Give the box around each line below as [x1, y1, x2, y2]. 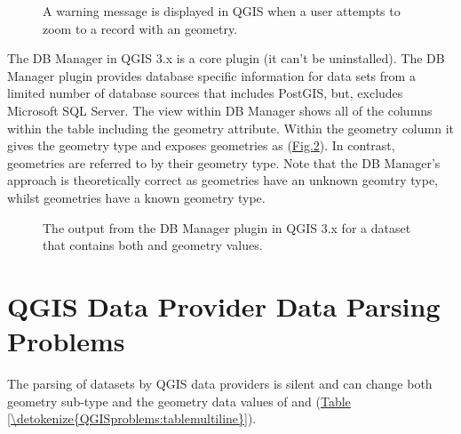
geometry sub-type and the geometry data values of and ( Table [7, 391, 351, 410]
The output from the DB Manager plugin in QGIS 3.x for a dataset [43, 218, 411, 237]
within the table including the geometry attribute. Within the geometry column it [7, 118, 454, 137]
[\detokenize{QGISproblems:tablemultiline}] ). [7, 409, 257, 428]
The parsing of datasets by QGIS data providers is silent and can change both [7, 374, 433, 393]
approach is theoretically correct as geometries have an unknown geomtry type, [7, 171, 438, 189]
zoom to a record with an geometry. [43, 19, 238, 37]
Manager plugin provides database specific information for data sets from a [7, 66, 416, 84]
